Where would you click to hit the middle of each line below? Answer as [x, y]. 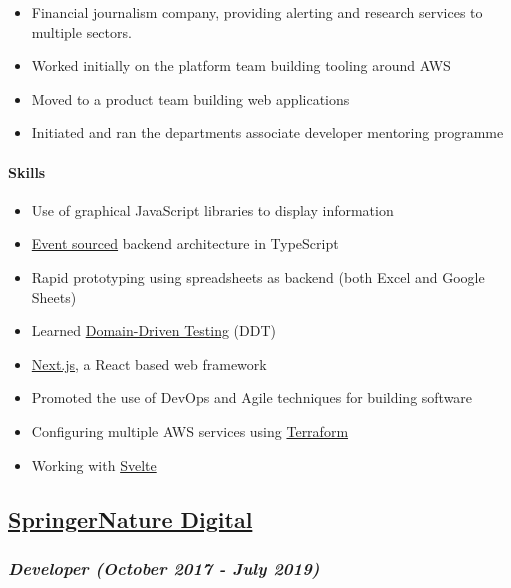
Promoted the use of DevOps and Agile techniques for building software [252, 397]
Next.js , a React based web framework [149, 363]
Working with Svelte [94, 464]
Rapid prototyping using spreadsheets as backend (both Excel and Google [258, 276]
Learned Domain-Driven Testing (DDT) [153, 330]
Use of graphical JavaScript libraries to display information [212, 209]
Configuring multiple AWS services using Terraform [190, 430]
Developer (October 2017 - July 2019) [164, 567]
